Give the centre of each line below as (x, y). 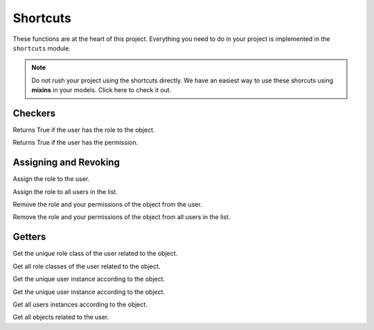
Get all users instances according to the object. (80, 304)
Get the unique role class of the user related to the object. (95, 254)
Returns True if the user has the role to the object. (84, 130)
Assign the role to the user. (51, 179)
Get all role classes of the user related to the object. (87, 266)
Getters (29, 237)
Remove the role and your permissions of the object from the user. (107, 205)
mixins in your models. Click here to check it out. (101, 90)
